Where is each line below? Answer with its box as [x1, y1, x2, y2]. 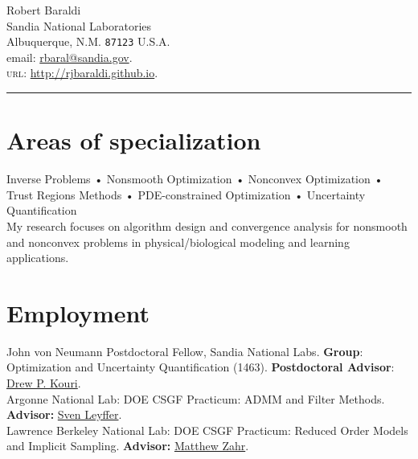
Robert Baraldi [6, 2, 81, 18]
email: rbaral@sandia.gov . [6, 48, 133, 65]
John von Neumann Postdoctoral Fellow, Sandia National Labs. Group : [6, 342, 363, 359]
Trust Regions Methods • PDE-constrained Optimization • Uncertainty [6, 186, 366, 203]
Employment [6, 296, 150, 329]
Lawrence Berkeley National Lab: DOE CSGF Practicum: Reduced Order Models [6, 421, 408, 438]
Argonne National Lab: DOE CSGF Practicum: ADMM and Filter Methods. [6, 390, 385, 407]
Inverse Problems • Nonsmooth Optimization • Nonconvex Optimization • [6, 170, 383, 187]
